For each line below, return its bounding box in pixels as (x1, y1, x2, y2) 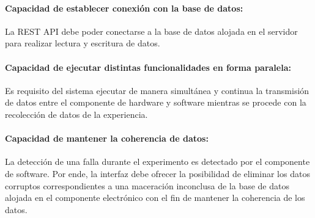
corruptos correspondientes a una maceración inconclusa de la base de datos (5, 179, 289, 192)
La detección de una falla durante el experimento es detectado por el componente (5, 155, 310, 168)
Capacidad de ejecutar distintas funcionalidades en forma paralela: (5, 60, 291, 73)
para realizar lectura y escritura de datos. (5, 37, 160, 49)
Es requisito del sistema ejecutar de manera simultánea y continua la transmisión (5, 84, 309, 96)
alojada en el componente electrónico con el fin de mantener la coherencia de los (5, 191, 305, 204)
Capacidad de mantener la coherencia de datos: (5, 132, 209, 145)
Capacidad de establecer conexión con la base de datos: (5, 1, 243, 14)
